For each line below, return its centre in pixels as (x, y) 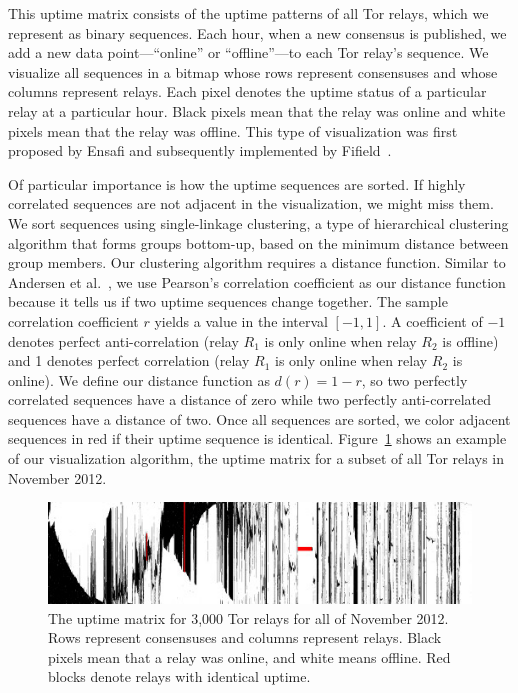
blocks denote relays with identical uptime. (179, 676)
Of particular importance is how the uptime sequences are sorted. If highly (237, 183)
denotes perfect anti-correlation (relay (123, 340)
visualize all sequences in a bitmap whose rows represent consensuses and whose (253, 71)
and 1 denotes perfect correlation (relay (129, 360)
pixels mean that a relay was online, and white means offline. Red (249, 656)
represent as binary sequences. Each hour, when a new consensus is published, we (257, 32)
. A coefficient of (432, 320)
